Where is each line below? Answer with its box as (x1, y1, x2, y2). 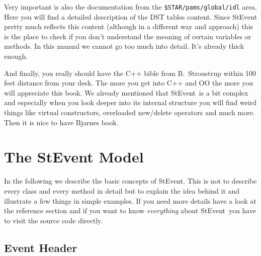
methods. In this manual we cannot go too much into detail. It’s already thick (4, 41, 244, 51)
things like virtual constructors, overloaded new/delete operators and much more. (4, 107, 255, 117)
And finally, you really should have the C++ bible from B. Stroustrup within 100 (4, 67, 256, 78)
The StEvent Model (4, 146, 144, 167)
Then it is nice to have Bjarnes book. (4, 117, 119, 127)
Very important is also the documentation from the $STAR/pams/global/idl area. (4, 2, 257, 12)
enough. (4, 51, 28, 61)
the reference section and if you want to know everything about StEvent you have (4, 205, 256, 216)
